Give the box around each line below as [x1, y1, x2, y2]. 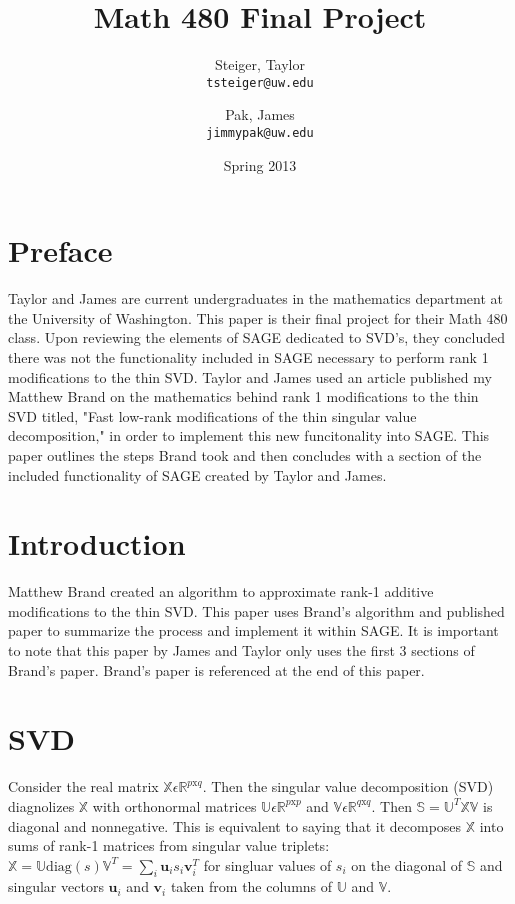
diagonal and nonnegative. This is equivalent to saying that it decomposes [8, 815, 462, 836]
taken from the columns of [170, 876, 333, 897]
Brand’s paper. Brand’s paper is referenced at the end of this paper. [8, 659, 425, 680]
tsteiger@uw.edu [206, 75, 314, 90]
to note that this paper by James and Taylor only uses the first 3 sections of [8, 640, 475, 660]
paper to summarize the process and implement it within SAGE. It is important [8, 620, 499, 641]
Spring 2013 [223, 154, 297, 175]
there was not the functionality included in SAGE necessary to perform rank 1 [8, 346, 489, 367]
